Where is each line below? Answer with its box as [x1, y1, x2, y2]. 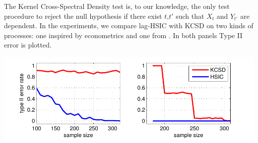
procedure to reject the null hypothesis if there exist [4, 10, 162, 21]
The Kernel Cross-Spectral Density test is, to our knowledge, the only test [4, 1, 230, 11]
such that [176, 10, 204, 21]
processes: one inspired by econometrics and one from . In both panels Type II [4, 30, 243, 40]
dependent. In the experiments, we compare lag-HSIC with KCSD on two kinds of [4, 20, 254, 31]
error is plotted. [4, 40, 52, 50]
